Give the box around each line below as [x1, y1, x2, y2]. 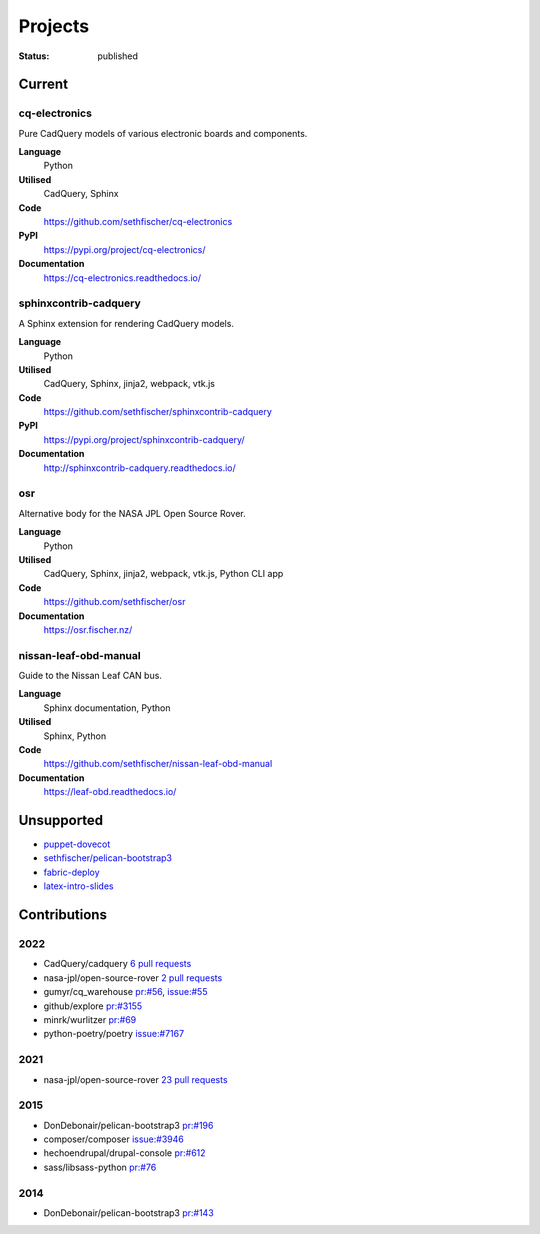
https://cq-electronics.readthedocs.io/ [43, 271, 202, 284]
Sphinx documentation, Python [43, 701, 171, 714]
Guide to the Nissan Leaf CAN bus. [18, 670, 162, 682]
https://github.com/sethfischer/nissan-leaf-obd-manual [43, 758, 273, 770]
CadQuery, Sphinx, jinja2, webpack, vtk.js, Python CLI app [43, 568, 284, 580]
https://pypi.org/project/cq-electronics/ [43, 243, 206, 255]
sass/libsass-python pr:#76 [43, 1161, 157, 1173]
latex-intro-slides [43, 880, 114, 892]
